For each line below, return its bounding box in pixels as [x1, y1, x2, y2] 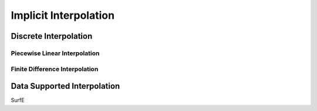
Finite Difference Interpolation [11, 65, 99, 73]
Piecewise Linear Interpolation [11, 49, 100, 57]
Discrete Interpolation [11, 31, 93, 41]
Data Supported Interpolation [11, 81, 120, 91]
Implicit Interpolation [11, 9, 114, 22]
